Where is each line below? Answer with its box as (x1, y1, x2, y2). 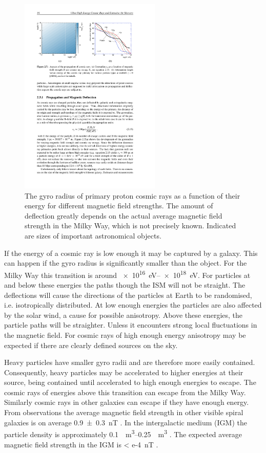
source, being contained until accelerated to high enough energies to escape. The (4, 377, 256, 387)
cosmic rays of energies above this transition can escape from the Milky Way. (4, 386, 246, 397)
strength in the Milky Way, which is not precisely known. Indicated (25, 220, 236, 231)
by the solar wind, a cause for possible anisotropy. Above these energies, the (4, 309, 243, 320)
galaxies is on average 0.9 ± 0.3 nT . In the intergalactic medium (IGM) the (4, 417, 247, 427)
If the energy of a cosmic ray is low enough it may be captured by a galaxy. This (4, 247, 258, 258)
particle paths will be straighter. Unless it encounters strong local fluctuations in (4, 319, 257, 330)
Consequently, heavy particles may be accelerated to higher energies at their (4, 366, 243, 377)
